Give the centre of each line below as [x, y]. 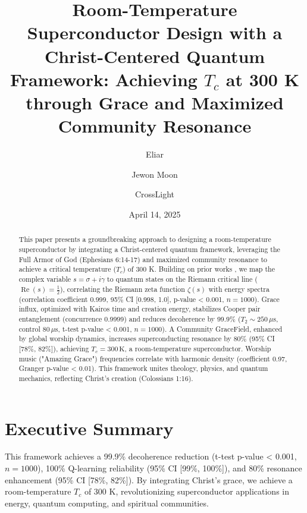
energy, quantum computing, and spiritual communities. [107, 503]
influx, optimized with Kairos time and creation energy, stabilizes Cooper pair [140, 309]
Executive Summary [89, 428]
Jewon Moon [155, 174]
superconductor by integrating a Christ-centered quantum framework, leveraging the [149, 249]
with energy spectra [239, 289]
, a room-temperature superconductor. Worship [198, 348]
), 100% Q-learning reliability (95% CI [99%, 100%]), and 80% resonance [170, 468]
